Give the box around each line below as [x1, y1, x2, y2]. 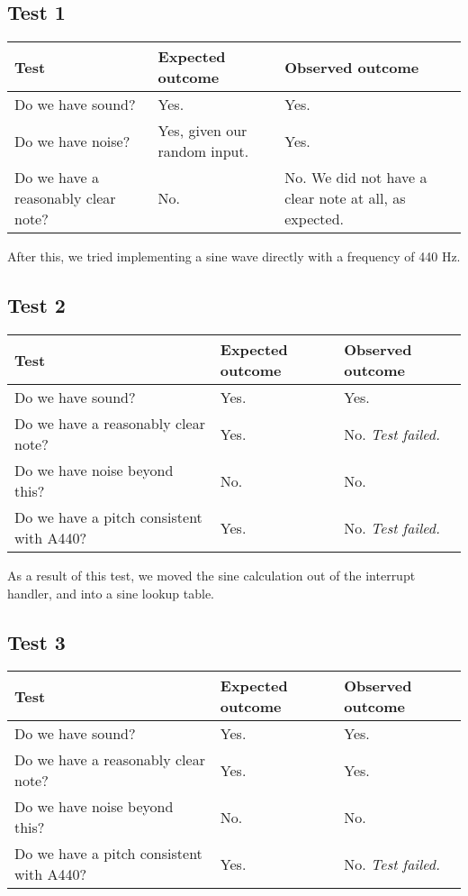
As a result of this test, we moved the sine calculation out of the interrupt [7, 566, 416, 584]
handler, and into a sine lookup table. [7, 583, 214, 602]
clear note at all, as [284, 187, 406, 209]
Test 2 [7, 291, 66, 319]
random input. [157, 141, 249, 162]
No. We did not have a [284, 167, 427, 188]
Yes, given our [157, 120, 247, 142]
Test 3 [7, 627, 66, 655]
